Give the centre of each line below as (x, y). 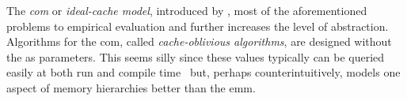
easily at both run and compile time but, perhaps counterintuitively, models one (203, 72)
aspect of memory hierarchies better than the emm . (131, 87)
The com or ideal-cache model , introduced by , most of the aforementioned (187, 10)
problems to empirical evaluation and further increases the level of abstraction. (198, 26)
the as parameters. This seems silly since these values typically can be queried (196, 56)
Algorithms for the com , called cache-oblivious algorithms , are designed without (199, 41)
